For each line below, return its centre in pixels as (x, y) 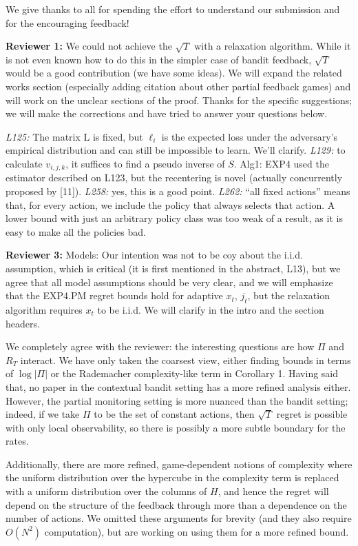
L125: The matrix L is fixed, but (74, 136)
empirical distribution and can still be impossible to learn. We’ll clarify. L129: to (176, 150)
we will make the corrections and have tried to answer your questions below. (167, 113)
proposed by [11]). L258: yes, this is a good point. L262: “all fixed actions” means (178, 191)
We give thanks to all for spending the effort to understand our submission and (173, 9)
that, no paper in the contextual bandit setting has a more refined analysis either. (178, 386)
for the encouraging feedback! (67, 22)
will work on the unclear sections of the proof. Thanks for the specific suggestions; (179, 100)
